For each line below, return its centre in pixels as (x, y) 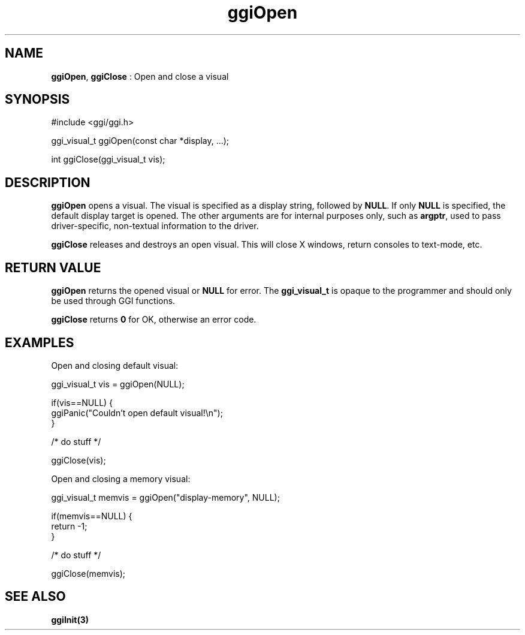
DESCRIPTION (48, 182)
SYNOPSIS (37, 100)
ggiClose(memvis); (88, 573)
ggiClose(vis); (79, 460)
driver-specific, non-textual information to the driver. (155, 226)
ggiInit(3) (70, 619)
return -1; (69, 526)
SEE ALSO (35, 597)
